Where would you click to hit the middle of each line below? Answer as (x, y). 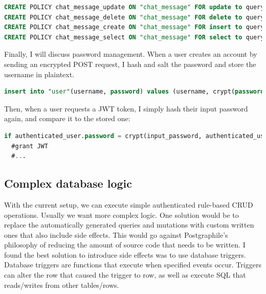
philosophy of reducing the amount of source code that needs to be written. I (125, 245)
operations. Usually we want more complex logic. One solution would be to (121, 214)
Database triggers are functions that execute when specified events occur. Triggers (133, 265)
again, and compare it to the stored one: (67, 118)
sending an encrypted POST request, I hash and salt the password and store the (130, 64)
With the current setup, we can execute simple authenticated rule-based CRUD (129, 204)
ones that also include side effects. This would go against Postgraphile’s (116, 234)
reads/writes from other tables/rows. (62, 285)
